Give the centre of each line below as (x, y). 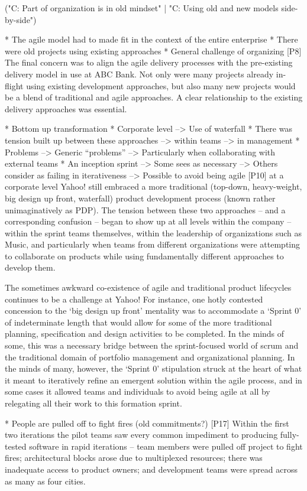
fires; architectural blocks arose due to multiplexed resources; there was (134, 458)
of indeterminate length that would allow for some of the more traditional (138, 322)
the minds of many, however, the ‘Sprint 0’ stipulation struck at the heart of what (153, 368)
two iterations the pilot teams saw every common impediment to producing (141, 435)
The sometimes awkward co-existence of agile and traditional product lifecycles (148, 287)
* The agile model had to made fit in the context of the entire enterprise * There (151, 39)
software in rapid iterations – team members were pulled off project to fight (166, 446)
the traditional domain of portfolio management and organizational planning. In (150, 357)
